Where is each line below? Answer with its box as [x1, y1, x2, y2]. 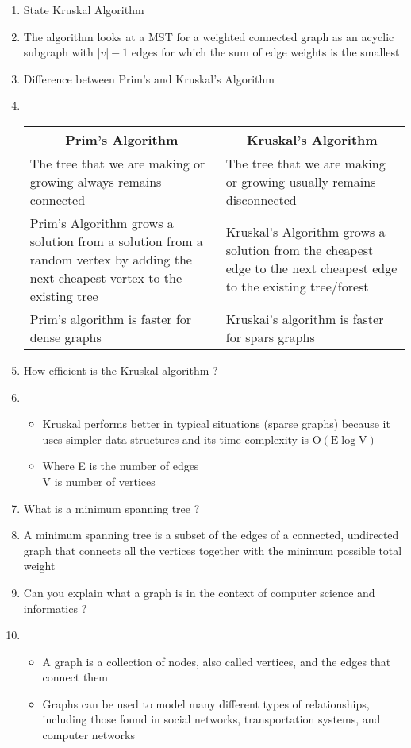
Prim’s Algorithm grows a [29, 213, 174, 232]
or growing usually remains [225, 172, 376, 191]
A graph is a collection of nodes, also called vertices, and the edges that [42, 653, 391, 669]
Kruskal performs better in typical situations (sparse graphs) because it [42, 415, 390, 432]
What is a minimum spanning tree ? [23, 499, 200, 516]
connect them [42, 669, 109, 685]
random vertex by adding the [29, 249, 192, 268]
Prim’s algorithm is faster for [29, 309, 192, 328]
